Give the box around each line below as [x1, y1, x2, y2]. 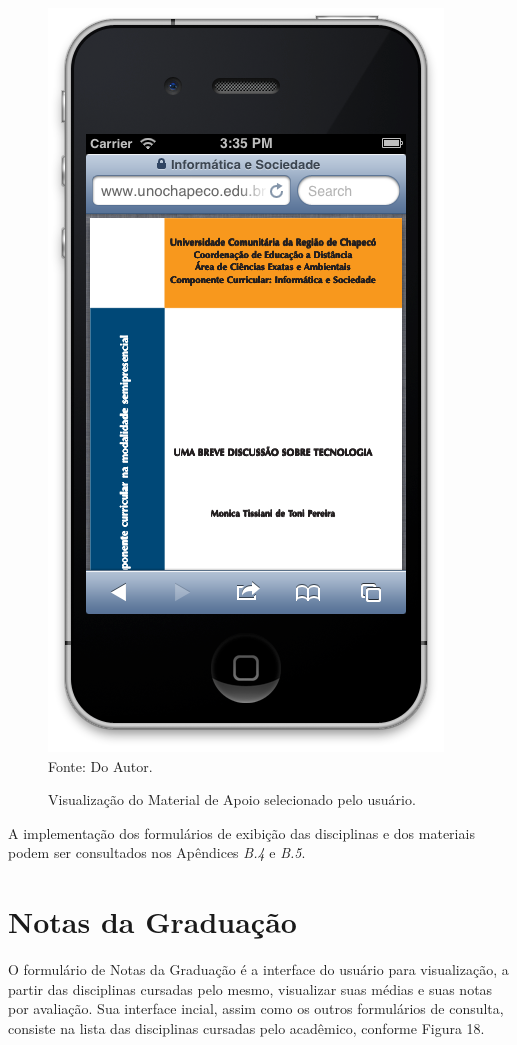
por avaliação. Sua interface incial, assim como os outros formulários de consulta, [8, 998, 504, 1019]
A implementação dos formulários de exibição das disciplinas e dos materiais [8, 822, 475, 843]
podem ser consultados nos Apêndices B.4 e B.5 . [8, 842, 306, 863]
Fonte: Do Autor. [48, 755, 153, 776]
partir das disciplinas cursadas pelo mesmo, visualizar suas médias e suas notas [8, 978, 493, 999]
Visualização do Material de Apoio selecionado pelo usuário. [48, 789, 416, 810]
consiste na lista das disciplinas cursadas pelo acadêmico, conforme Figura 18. [8, 1017, 485, 1038]
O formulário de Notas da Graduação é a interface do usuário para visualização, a [8, 959, 509, 980]
